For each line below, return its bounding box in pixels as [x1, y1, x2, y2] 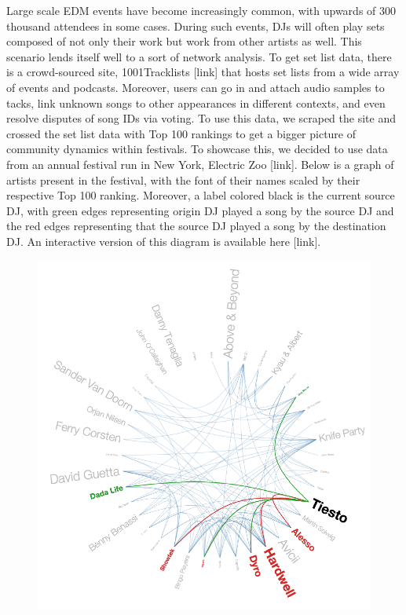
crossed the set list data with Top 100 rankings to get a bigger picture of [6, 125, 357, 141]
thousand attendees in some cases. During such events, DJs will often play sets [6, 17, 385, 34]
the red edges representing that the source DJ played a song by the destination [6, 218, 386, 234]
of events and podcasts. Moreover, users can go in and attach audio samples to [6, 79, 385, 95]
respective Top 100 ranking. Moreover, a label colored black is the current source [6, 187, 395, 203]
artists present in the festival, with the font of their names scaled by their [6, 171, 360, 188]
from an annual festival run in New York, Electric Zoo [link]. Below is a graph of [6, 156, 394, 172]
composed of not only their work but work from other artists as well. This [6, 33, 362, 49]
